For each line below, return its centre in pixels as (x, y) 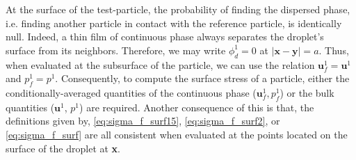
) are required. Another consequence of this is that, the (197, 107)
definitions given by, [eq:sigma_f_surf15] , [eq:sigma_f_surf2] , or (143, 121)
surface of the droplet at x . (63, 148)
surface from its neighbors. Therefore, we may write (116, 50)
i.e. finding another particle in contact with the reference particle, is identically (174, 23)
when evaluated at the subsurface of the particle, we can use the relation (160, 64)
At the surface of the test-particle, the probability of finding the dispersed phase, (178, 9)
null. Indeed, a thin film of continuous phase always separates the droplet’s (165, 37)
